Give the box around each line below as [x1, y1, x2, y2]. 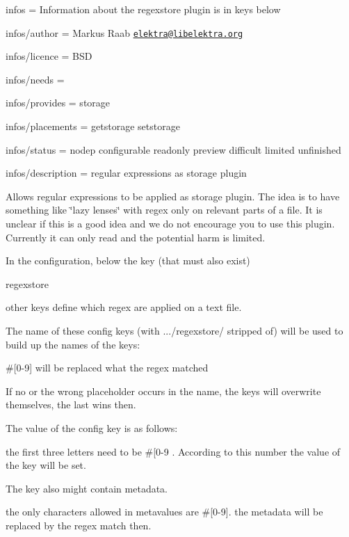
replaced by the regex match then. [6, 518, 152, 532]
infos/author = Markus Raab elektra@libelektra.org [6, 25, 243, 40]
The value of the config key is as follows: [6, 420, 178, 435]
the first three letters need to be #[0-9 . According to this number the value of [6, 444, 341, 458]
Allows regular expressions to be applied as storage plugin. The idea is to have [6, 189, 340, 203]
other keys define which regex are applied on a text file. [6, 300, 242, 314]
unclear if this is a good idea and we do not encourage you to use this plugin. [6, 216, 335, 230]
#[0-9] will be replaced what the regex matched [6, 360, 209, 375]
